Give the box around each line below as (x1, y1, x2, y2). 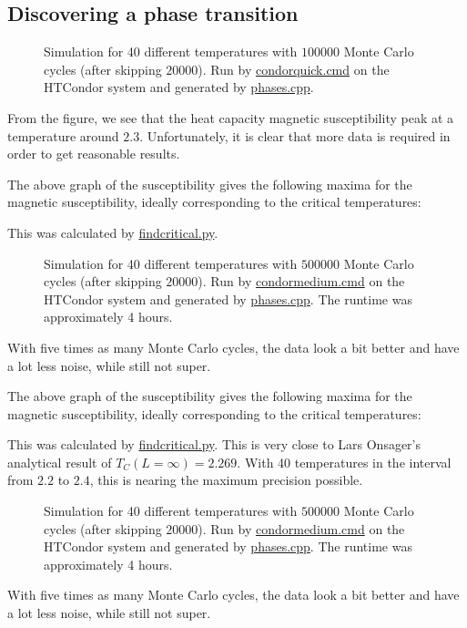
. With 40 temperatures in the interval (237, 452, 452, 471)
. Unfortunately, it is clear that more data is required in (139, 126, 451, 145)
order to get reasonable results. (7, 144, 180, 163)
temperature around (7, 126, 119, 145)
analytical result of (7, 452, 112, 471)
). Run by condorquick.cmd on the (198, 59, 390, 78)
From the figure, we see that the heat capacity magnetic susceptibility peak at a (7, 108, 454, 127)
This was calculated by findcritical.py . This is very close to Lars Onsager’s (7, 435, 421, 454)
